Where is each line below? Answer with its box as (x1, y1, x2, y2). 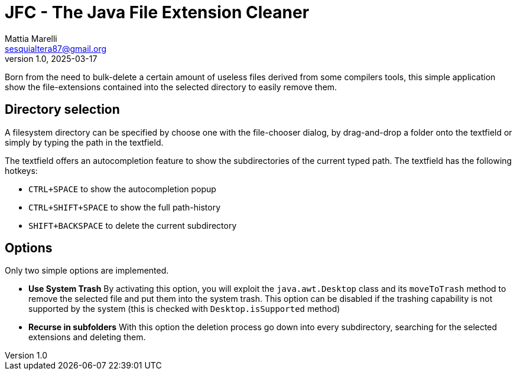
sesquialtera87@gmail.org (5, 43, 107, 54)
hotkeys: (5, 165, 38, 176)
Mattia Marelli (5, 33, 57, 44)
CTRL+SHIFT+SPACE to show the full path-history (28, 202, 221, 212)
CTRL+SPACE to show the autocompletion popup (28, 183, 216, 194)
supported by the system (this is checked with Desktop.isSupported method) (28, 304, 340, 314)
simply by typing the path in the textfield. (5, 137, 164, 147)
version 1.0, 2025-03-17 (5, 53, 97, 64)
